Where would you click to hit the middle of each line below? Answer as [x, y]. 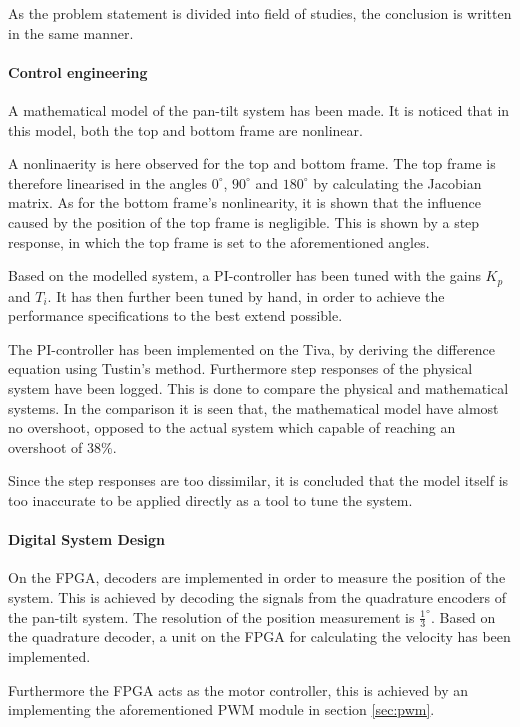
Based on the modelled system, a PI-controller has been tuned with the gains [244, 275]
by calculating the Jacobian [397, 182]
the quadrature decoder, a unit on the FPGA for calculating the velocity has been [259, 636]
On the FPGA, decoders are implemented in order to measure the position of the [257, 577]
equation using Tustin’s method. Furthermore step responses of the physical [240, 368]
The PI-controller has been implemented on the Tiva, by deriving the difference [251, 348]
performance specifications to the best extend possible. [175, 315]
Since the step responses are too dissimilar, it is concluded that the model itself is [258, 480]
